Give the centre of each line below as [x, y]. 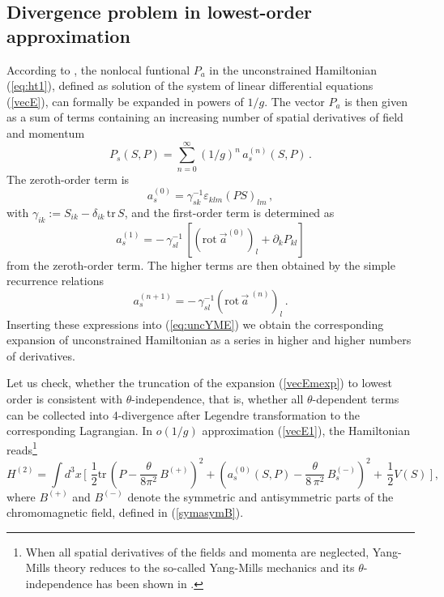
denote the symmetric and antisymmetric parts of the [260, 496]
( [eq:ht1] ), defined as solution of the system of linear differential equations [190, 85]
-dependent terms [356, 399]
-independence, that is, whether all [218, 399]
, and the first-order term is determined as [229, 212]
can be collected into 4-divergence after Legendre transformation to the [184, 414]
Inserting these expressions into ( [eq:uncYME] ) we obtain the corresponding [195, 324]
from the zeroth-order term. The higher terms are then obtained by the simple [201, 264]
